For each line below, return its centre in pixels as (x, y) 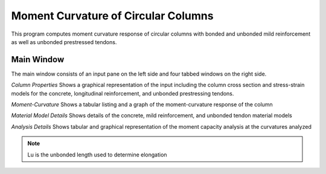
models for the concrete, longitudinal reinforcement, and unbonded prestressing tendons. (123, 93)
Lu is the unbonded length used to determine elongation (97, 155)
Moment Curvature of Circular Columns (112, 16)
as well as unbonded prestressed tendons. (64, 42)
